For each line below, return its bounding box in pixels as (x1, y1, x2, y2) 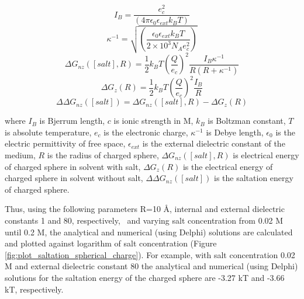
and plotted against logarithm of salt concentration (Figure (5, 237, 217, 249)
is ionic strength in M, (113, 114, 194, 127)
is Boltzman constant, (208, 114, 286, 127)
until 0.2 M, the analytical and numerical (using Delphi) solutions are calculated (5, 225, 293, 238)
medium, (5, 149, 36, 161)
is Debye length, (206, 126, 264, 138)
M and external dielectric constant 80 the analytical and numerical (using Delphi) (5, 260, 298, 272)
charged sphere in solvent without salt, (5, 172, 143, 184)
